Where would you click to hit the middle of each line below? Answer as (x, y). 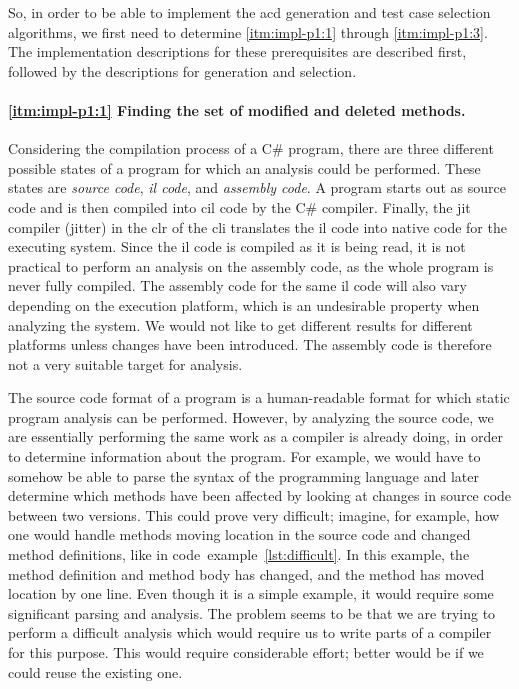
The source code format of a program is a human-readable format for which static (259, 397)
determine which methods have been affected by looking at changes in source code (260, 495)
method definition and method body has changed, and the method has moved (246, 573)
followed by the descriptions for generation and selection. (182, 70)
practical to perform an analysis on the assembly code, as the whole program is (251, 265)
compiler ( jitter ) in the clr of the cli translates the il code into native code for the (257, 226)
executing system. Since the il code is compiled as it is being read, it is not (237, 246)
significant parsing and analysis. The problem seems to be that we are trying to (252, 612)
